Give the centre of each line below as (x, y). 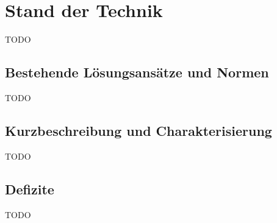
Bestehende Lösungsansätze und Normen (137, 72)
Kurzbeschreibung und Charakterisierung (138, 130)
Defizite (30, 189)
